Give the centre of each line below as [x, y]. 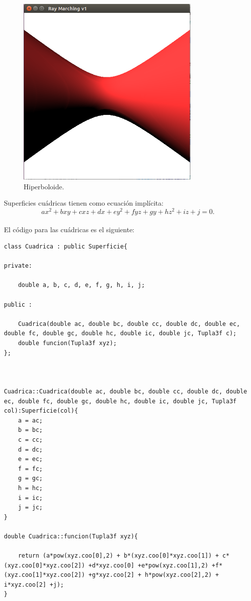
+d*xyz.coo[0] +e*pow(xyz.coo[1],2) [148, 565]
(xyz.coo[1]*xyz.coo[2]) [45, 575]
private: [18, 266]
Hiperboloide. [44, 186]
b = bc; [30, 430]
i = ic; [30, 498]
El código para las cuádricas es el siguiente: [69, 230]
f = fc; [30, 469]
